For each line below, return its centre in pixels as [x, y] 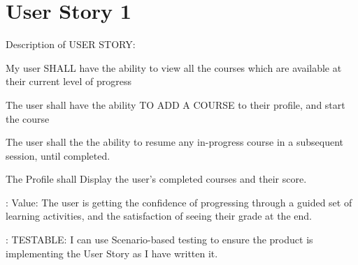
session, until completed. [58, 155]
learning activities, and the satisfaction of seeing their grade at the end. [159, 216]
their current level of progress [69, 81]
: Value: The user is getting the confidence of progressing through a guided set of [179, 202]
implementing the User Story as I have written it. [112, 253]
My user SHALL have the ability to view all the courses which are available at [174, 67]
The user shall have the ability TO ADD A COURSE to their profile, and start [176, 104]
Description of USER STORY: [71, 44]
